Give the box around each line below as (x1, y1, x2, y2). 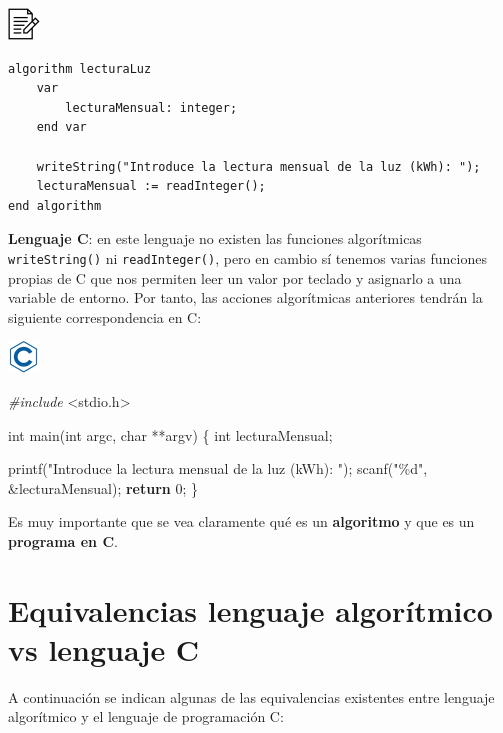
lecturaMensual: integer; (65, 100, 238, 115)
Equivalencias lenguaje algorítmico (8, 589, 493, 630)
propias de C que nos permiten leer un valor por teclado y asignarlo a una (8, 267, 462, 288)
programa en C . (8, 530, 118, 551)
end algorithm (8, 198, 102, 213)
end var (36, 120, 87, 135)
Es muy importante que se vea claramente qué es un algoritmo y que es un (8, 511, 475, 532)
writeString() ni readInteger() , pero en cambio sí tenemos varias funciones (8, 247, 487, 268)
